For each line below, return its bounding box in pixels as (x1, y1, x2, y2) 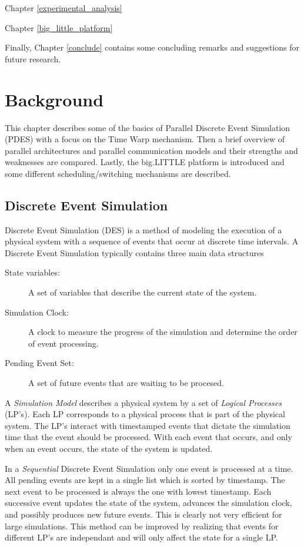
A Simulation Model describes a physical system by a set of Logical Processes (5, 396, 282, 408)
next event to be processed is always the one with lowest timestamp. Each (5, 485, 272, 497)
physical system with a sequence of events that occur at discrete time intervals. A (5, 235, 299, 247)
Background (5, 87, 104, 111)
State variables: (5, 266, 60, 278)
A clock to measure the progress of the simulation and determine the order (28, 325, 298, 338)
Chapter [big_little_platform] (5, 21, 113, 33)
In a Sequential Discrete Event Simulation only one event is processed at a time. (5, 462, 293, 474)
